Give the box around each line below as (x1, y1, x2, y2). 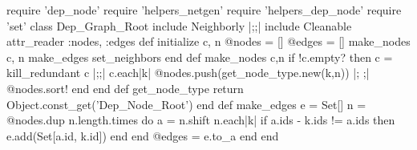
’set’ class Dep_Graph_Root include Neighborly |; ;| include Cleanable (6, 17, 352, 34)
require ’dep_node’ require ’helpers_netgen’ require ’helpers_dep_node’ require (6, 2, 402, 18)
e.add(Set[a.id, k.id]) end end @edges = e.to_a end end (6, 127, 279, 144)
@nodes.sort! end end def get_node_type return (6, 79, 244, 96)
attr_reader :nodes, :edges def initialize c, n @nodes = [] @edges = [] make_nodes (6, 33, 411, 50)
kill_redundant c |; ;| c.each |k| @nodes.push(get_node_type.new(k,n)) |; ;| (6, 64, 370, 81)
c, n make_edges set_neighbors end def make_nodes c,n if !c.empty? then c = (6, 48, 393, 65)
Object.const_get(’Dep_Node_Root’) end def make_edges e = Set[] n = (6, 95, 366, 112)
